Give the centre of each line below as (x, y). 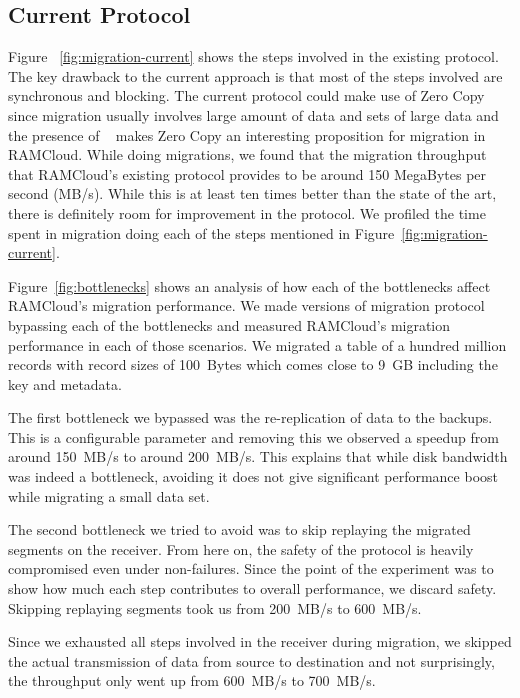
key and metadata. (65, 383)
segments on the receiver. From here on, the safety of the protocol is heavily (241, 548)
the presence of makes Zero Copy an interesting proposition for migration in (247, 134)
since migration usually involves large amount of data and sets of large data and (253, 114)
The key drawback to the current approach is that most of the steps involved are (255, 75)
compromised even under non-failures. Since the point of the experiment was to (251, 568)
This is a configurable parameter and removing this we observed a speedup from (253, 436)
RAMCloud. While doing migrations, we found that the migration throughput (247, 154)
